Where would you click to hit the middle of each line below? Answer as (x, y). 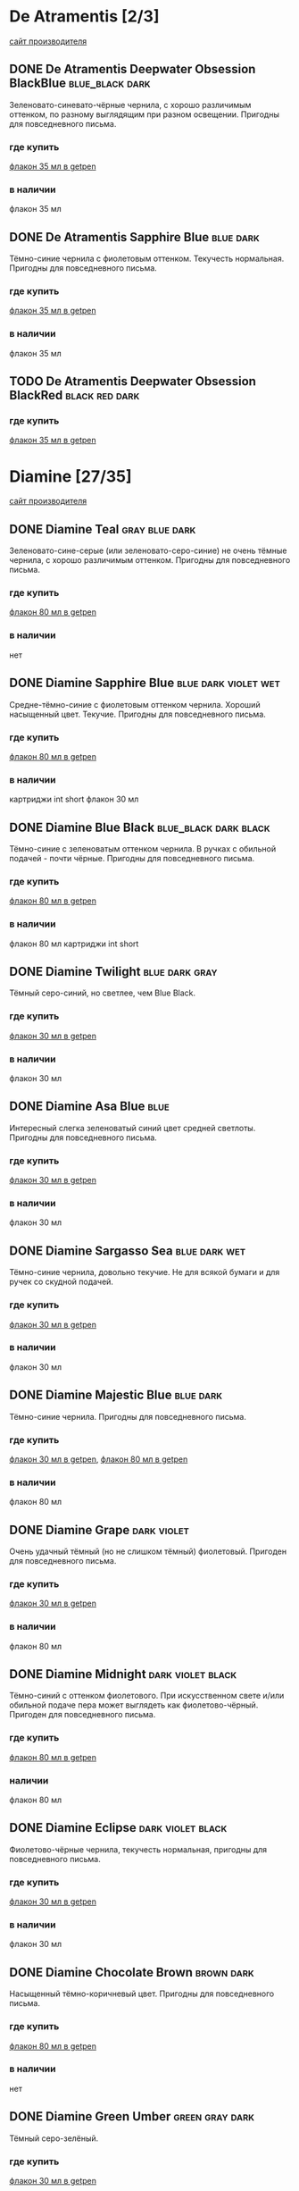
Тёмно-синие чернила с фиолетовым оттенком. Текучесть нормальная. (147, 259)
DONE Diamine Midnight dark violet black (123, 1674)
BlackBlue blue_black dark (80, 84)
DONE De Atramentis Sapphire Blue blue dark (135, 237)
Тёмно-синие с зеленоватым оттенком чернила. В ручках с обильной (143, 849)
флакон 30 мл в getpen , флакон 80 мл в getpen (99, 1459)
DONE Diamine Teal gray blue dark (103, 529)
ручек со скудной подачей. (62, 1282)
